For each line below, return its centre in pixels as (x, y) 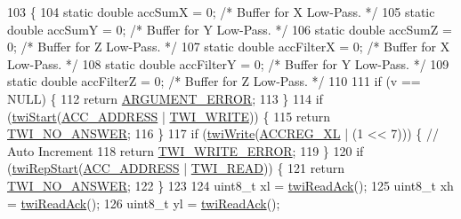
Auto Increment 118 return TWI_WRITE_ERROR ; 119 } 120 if (186, 150)
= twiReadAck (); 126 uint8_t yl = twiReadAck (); (144, 203)
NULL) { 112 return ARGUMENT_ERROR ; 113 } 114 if (165, 98)
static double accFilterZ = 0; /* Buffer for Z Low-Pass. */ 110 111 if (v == (214, 81)
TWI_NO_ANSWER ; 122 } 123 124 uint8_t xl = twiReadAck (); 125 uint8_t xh (230, 185)
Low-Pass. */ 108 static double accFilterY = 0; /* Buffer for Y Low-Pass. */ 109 (228, 63)
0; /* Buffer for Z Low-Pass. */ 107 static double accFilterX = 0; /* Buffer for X (229, 47)
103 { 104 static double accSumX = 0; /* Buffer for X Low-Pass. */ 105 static (221, 12)
